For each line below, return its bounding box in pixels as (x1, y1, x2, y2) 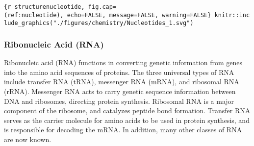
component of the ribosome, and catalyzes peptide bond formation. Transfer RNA (4, 105, 251, 116)
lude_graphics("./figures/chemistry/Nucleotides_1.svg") (4, 20, 194, 27)
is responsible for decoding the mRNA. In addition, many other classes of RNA (4, 124, 242, 135)
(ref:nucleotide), (4, 11, 64, 19)
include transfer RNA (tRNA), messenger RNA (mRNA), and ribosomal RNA (4, 76, 239, 87)
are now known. (4, 134, 51, 144)
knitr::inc (214, 11, 250, 19)
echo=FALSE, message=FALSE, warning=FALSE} (67, 11, 211, 19)
